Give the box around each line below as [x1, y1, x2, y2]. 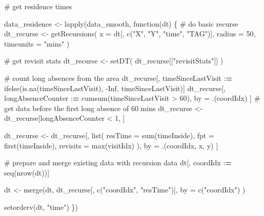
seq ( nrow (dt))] [4, 167, 50, 178]
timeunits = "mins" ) [4, 38, 70, 49]
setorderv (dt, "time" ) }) [4, 201, 78, 212]
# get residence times [4, 1, 72, 11]
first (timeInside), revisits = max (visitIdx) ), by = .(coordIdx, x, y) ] [4, 140, 218, 150]
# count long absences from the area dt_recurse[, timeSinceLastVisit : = [4, 72, 232, 83]
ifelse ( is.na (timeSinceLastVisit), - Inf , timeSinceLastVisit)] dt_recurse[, [4, 82, 226, 93]
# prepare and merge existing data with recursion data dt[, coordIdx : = [4, 157, 232, 168]
